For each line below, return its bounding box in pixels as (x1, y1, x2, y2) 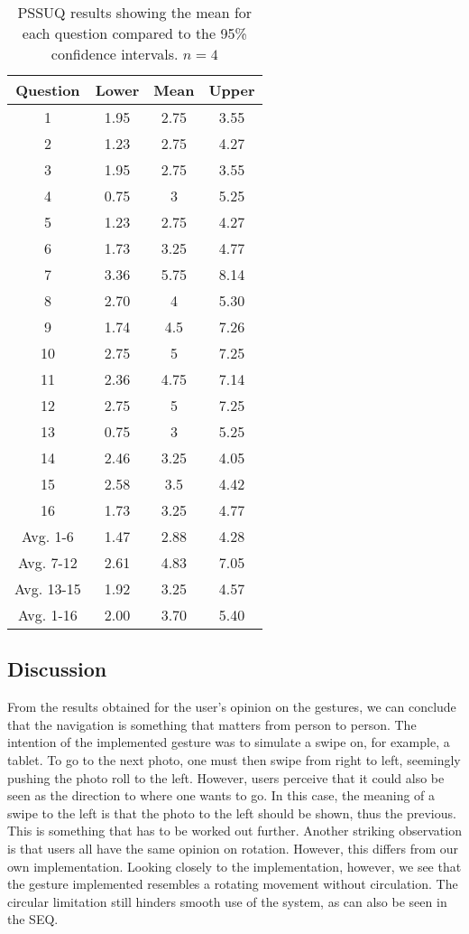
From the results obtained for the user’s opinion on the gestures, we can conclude (7, 697, 456, 716)
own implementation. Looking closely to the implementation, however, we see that (7, 856, 462, 875)
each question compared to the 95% (22, 23, 247, 43)
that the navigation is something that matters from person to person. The (7, 715, 417, 733)
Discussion (7, 655, 107, 683)
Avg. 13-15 (14, 578, 81, 599)
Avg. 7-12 (18, 552, 78, 573)
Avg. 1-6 (22, 526, 74, 546)
